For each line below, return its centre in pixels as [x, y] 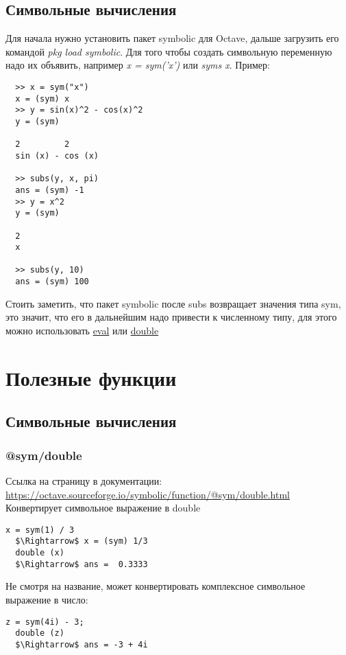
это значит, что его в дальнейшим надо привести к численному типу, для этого [171, 317]
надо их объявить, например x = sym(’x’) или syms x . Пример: [138, 65]
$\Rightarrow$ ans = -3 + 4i [82, 644]
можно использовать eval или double [82, 330]
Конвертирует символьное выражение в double [103, 508]
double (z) [40, 633]
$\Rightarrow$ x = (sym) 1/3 [82, 541]
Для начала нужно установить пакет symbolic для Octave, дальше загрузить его [172, 38]
